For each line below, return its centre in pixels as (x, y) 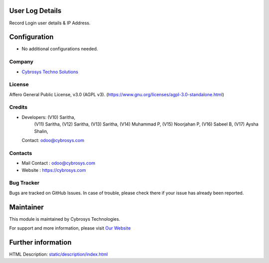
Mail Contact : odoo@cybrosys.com (59, 163)
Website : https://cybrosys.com (54, 170)
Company (21, 62)
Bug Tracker (24, 183)
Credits (18, 107)
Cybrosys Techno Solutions (50, 72)
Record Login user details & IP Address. (50, 23)
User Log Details (35, 11)
